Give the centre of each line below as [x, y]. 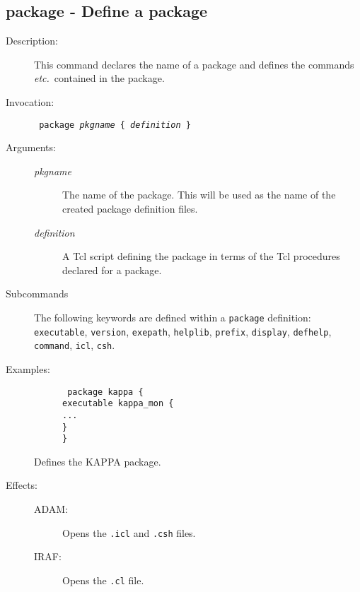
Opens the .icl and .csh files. [129, 532]
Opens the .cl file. [103, 580]
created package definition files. [130, 209]
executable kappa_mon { [118, 404]
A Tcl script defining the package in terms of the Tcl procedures [201, 256]
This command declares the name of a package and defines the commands [194, 64]
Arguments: [31, 147]
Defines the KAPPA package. [98, 461]
